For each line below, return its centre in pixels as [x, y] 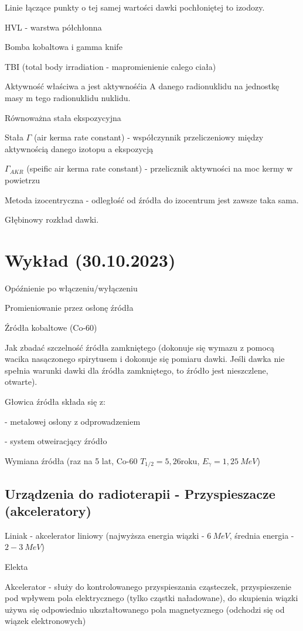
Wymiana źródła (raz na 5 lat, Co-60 [71, 460]
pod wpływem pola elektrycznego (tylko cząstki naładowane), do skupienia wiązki [151, 598]
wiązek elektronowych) [45, 621]
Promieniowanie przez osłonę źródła [69, 308]
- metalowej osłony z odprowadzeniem [73, 421]
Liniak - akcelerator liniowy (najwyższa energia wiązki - [105, 535]
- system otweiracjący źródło [56, 441]
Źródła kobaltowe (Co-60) [51, 328]
